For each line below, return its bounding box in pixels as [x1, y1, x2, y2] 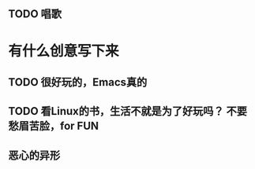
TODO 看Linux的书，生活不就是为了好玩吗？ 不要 [8, 105, 247, 118]
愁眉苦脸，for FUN [8, 119, 99, 133]
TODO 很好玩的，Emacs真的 [8, 75, 148, 89]
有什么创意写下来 [8, 42, 120, 60]
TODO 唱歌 [8, 7, 62, 21]
